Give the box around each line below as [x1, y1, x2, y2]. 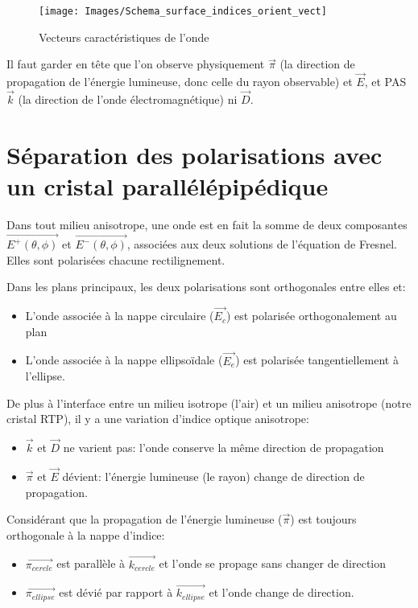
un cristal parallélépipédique [6, 169, 329, 202]
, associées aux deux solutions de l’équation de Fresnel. [126, 236, 397, 253]
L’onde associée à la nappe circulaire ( [25, 307, 214, 324]
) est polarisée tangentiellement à [235, 351, 399, 368]
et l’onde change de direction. [209, 584, 354, 601]
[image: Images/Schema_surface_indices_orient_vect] [39, 6, 327, 17]
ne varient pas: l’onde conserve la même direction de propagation [63, 439, 384, 456]
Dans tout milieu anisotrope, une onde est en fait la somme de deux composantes [6, 216, 408, 232]
